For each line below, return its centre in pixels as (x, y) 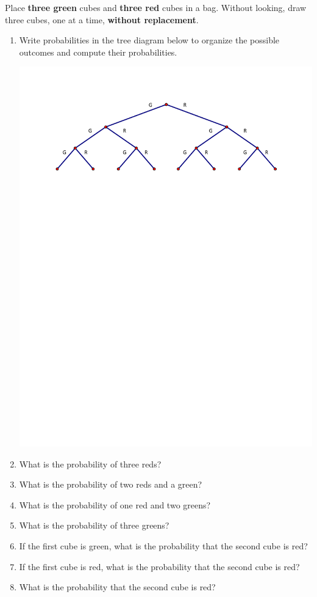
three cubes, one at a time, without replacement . (102, 19)
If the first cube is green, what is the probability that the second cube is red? (163, 545)
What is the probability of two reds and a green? (111, 484)
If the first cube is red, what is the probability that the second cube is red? (159, 566)
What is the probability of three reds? (90, 463)
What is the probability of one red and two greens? (115, 504)
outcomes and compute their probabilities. (98, 52)
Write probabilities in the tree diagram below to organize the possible (149, 40)
